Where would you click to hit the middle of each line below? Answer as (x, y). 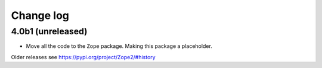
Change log (40, 15)
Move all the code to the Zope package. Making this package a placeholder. (119, 46)
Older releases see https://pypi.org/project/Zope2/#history (83, 57)
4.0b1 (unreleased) (49, 31)
